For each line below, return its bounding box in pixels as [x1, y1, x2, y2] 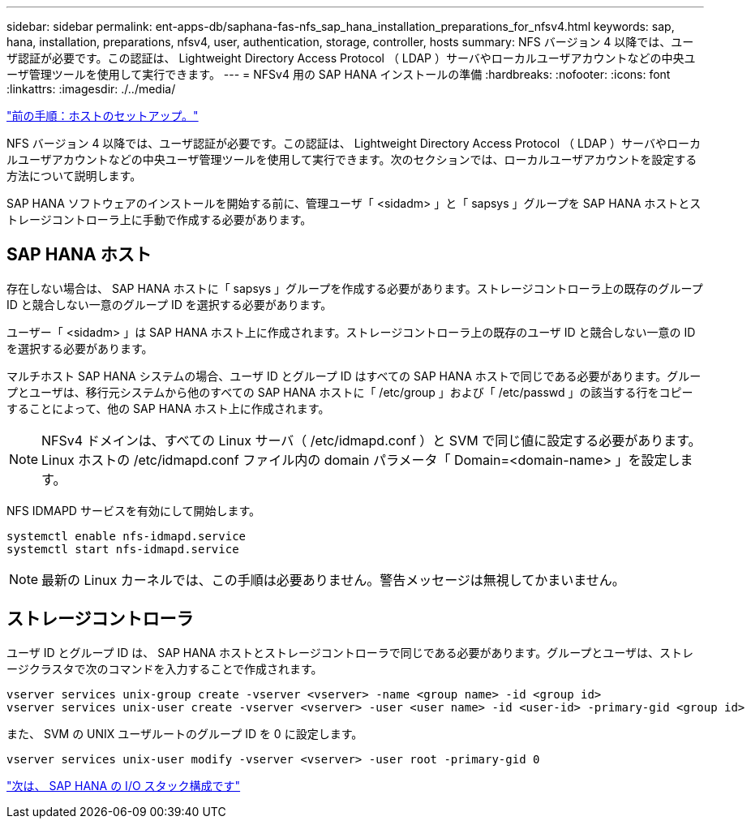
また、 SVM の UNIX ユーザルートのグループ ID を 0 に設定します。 [6, 726, 363, 741]
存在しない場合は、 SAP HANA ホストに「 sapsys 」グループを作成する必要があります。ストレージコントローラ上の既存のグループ [6, 281, 703, 295]
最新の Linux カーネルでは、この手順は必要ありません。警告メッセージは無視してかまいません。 [41, 571, 625, 588]
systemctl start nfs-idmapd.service [6, 542, 239, 556]
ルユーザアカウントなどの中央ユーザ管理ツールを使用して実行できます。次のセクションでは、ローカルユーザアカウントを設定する [6, 153, 697, 166]
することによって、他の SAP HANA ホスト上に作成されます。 [6, 401, 330, 415]
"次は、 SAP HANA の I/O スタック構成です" [6, 778, 241, 793]
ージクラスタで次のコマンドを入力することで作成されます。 [6, 661, 323, 676]
